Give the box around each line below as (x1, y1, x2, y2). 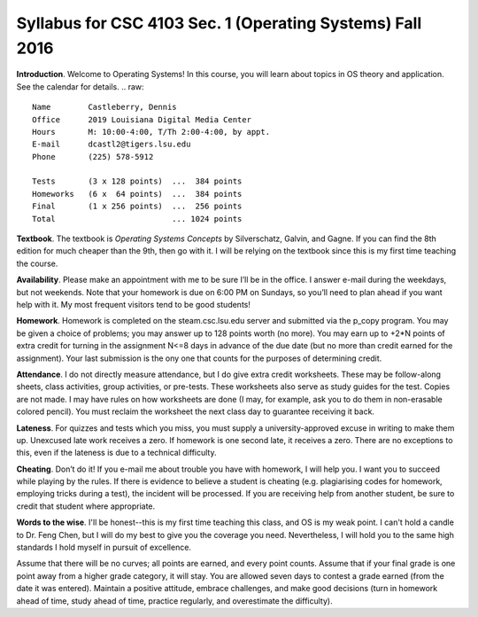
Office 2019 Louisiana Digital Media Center (32, 114, 252, 124)
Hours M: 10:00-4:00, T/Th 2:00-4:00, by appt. (32, 127, 270, 137)
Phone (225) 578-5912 (32, 152, 154, 161)
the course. (16, 258, 58, 269)
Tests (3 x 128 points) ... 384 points (32, 176, 243, 186)
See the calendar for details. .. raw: (16, 81, 145, 92)
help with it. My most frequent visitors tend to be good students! (16, 299, 251, 309)
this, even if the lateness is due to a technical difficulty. (16, 448, 217, 458)
